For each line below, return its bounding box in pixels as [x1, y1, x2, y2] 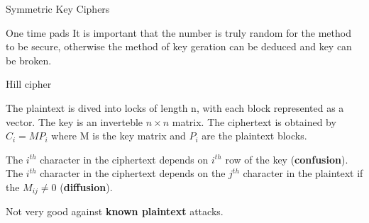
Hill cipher [6, 76, 52, 91]
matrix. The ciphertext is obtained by [172, 114, 336, 129]
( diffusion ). [60, 179, 113, 194]
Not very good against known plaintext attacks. [6, 204, 224, 219]
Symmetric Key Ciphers [6, 1, 110, 16]
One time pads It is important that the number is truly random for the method [6, 25, 351, 40]
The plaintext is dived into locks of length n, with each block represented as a [6, 100, 344, 115]
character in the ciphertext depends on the [40, 166, 226, 181]
